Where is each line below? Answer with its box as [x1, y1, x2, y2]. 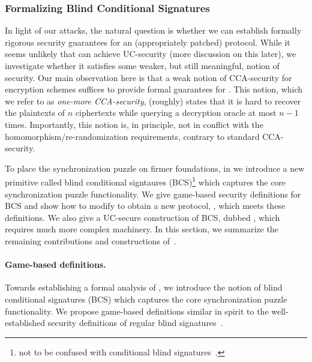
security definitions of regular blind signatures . [47, 316, 223, 329]
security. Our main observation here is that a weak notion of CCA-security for [5, 71, 292, 83]
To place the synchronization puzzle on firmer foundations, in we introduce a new [5, 161, 305, 174]
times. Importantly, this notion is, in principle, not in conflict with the [5, 118, 263, 130]
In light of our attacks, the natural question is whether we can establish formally [5, 24, 302, 37]
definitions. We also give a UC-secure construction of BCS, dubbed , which [5, 211, 280, 223]
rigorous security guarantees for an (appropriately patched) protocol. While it [5, 35, 290, 48]
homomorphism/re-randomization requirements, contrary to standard [5, 130, 260, 142]
